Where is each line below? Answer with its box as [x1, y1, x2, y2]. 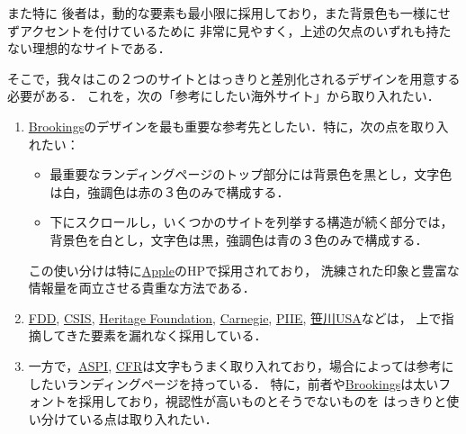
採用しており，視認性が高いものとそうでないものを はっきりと [78, 392, 447, 411]
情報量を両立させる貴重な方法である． [28, 278, 255, 297]
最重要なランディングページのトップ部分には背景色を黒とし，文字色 [49, 165, 453, 184]
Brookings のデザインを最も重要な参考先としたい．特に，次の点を [28, 116, 411, 135]
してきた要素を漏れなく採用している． [40, 326, 267, 345]
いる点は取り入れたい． [78, 409, 218, 428]
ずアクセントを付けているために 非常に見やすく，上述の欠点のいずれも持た [7, 21, 452, 40]
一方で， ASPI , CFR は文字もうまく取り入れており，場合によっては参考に [28, 356, 454, 375]
